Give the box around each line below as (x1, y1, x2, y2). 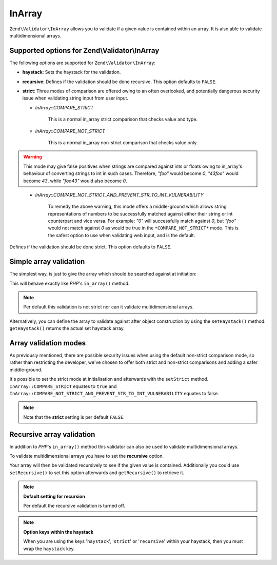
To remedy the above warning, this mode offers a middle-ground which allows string (48, 203, 227, 210)
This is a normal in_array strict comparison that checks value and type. (48, 116, 197, 123)
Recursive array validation (9, 430, 95, 439)
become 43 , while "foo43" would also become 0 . (23, 178, 128, 184)
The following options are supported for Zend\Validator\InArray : (9, 60, 156, 66)
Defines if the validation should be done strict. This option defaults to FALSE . (9, 244, 172, 250)
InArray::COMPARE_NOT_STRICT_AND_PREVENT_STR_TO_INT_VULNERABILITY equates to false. (9, 390, 219, 396)
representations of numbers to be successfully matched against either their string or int (48, 210, 233, 217)
